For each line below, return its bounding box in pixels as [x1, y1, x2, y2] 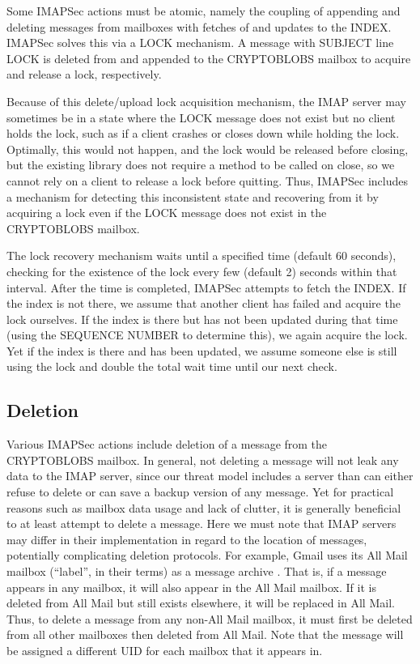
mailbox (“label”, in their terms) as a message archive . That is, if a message [6, 563, 387, 580]
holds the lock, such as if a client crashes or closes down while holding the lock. [6, 125, 400, 142]
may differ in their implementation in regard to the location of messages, [6, 530, 367, 547]
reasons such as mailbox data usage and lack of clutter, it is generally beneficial [6, 499, 401, 516]
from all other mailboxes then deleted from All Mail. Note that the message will [6, 626, 404, 643]
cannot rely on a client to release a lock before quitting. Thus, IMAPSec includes [6, 172, 408, 189]
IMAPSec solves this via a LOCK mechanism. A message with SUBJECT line [6, 34, 394, 51]
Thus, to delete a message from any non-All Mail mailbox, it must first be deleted [6, 610, 413, 627]
